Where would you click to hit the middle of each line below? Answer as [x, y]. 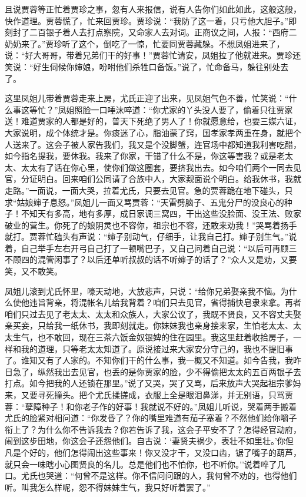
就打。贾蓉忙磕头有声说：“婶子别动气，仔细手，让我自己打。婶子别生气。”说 [151, 236]
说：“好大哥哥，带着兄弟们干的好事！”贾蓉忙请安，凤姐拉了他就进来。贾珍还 [153, 55]
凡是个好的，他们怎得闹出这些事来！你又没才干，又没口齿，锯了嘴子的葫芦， [153, 452]
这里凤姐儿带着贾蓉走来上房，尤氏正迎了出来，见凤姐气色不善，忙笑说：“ [147, 98]
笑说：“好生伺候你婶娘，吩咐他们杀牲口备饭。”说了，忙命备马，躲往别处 [143, 66]
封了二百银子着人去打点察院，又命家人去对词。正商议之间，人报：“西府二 [155, 32]
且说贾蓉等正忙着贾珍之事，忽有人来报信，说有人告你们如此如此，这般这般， [153, 9]
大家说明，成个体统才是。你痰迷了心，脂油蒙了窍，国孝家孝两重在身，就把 [149, 132]
